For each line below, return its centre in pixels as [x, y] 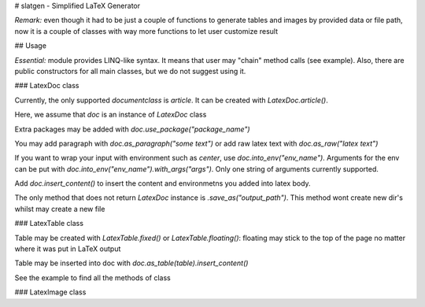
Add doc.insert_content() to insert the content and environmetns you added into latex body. [163, 183]
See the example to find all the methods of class [92, 277]
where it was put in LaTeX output [68, 249]
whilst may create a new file [60, 209]
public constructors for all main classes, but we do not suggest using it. [130, 71]
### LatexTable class [49, 224]
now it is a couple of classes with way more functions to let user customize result [146, 31]
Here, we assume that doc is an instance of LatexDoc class [111, 115]
